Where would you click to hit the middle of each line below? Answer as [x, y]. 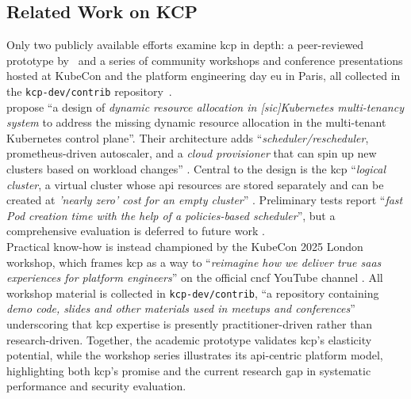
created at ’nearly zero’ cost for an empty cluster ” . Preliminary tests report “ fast [205, 200]
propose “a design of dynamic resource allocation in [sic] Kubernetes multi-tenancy [205, 106]
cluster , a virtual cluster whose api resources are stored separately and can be [195, 184]
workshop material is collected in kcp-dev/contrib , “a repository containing [193, 293]
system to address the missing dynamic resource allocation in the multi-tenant [196, 122]
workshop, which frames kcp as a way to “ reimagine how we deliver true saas [194, 262]
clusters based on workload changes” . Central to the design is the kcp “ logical [196, 169]
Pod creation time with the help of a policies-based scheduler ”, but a [171, 215]
